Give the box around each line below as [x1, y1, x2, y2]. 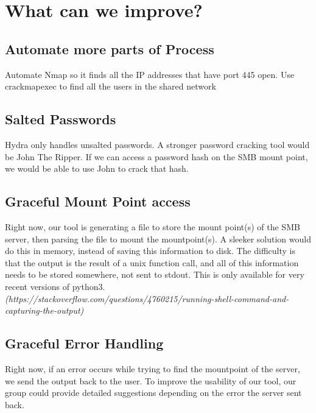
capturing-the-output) [5, 304, 84, 317]
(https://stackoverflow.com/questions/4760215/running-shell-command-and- [5, 292, 289, 305]
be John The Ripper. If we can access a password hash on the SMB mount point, [5, 150, 308, 163]
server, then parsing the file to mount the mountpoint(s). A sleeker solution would [5, 232, 311, 245]
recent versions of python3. [5, 280, 105, 292]
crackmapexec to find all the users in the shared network [5, 80, 216, 93]
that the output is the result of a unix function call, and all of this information [5, 256, 299, 269]
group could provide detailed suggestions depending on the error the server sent [5, 386, 302, 399]
